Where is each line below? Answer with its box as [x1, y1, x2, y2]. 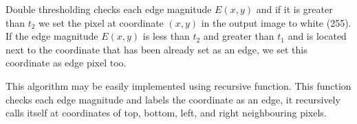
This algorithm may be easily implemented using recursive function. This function [6, 78, 351, 92]
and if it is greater [256, 2, 333, 16]
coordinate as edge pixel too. [6, 55, 127, 70]
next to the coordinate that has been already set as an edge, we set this [6, 42, 307, 56]
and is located [288, 29, 347, 43]
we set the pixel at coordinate [39, 15, 164, 29]
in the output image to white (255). [201, 15, 351, 29]
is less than [142, 29, 190, 43]
